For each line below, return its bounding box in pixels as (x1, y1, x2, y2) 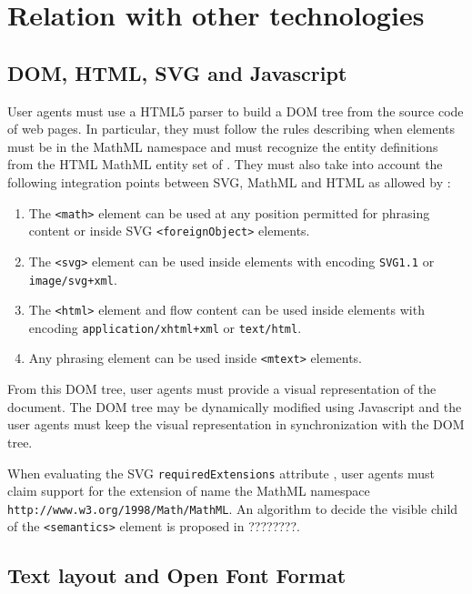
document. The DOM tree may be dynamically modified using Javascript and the (7, 397, 462, 416)
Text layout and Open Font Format (7, 561, 346, 589)
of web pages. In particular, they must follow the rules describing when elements (7, 119, 456, 138)
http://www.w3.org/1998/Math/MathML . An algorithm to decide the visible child (7, 498, 458, 518)
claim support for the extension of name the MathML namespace (7, 481, 370, 500)
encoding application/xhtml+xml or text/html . (28, 317, 302, 337)
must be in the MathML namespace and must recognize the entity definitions (7, 136, 438, 156)
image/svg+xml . (28, 269, 117, 288)
